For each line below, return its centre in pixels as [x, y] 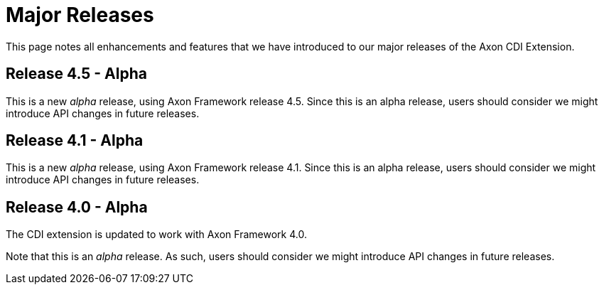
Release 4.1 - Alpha [75, 141]
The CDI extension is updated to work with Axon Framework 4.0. [156, 235]
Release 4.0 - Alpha [77, 207]
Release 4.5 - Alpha [76, 74]
